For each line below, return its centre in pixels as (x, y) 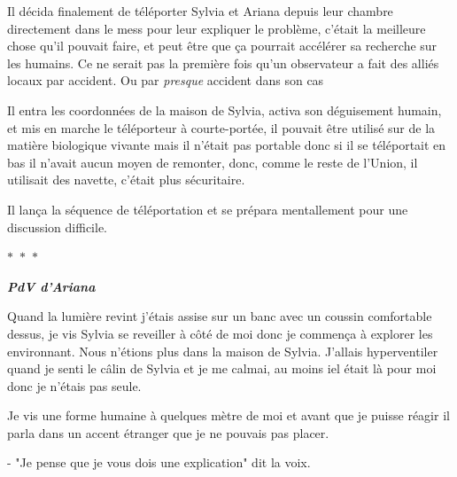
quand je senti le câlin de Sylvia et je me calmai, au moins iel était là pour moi (222, 368)
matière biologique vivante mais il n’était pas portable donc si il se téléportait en (227, 145)
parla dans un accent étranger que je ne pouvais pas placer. (168, 432)
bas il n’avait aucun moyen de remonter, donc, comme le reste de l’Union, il (213, 162)
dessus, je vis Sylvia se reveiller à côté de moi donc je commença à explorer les (220, 333)
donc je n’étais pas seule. (74, 385)
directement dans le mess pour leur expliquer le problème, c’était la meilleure (217, 28)
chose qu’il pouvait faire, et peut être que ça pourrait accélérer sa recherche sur (222, 46)
